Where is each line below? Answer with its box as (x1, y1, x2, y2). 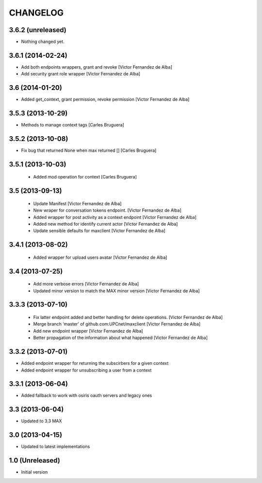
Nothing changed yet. (21, 39, 65, 45)
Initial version (21, 469, 48, 475)
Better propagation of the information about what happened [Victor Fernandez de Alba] (33, 335, 208, 340)
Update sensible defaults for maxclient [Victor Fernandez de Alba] (33, 228, 165, 233)
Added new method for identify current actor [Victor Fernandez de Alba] (33, 221, 178, 227)
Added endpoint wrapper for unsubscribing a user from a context (21, 367, 152, 373)
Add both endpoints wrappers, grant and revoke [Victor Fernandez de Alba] (21, 64, 172, 70)
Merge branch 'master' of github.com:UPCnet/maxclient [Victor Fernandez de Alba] (33, 321, 201, 327)
